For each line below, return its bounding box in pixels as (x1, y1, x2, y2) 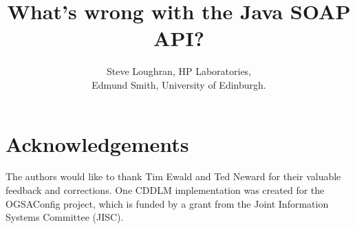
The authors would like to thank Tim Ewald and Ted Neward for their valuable (6, 169, 341, 184)
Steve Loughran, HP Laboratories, (106, 64, 252, 78)
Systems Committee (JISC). (6, 210, 124, 224)
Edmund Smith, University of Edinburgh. (92, 77, 266, 91)
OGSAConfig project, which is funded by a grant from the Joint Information (6, 196, 329, 210)
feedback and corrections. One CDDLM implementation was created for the (6, 183, 325, 197)
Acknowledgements (6, 129, 189, 157)
